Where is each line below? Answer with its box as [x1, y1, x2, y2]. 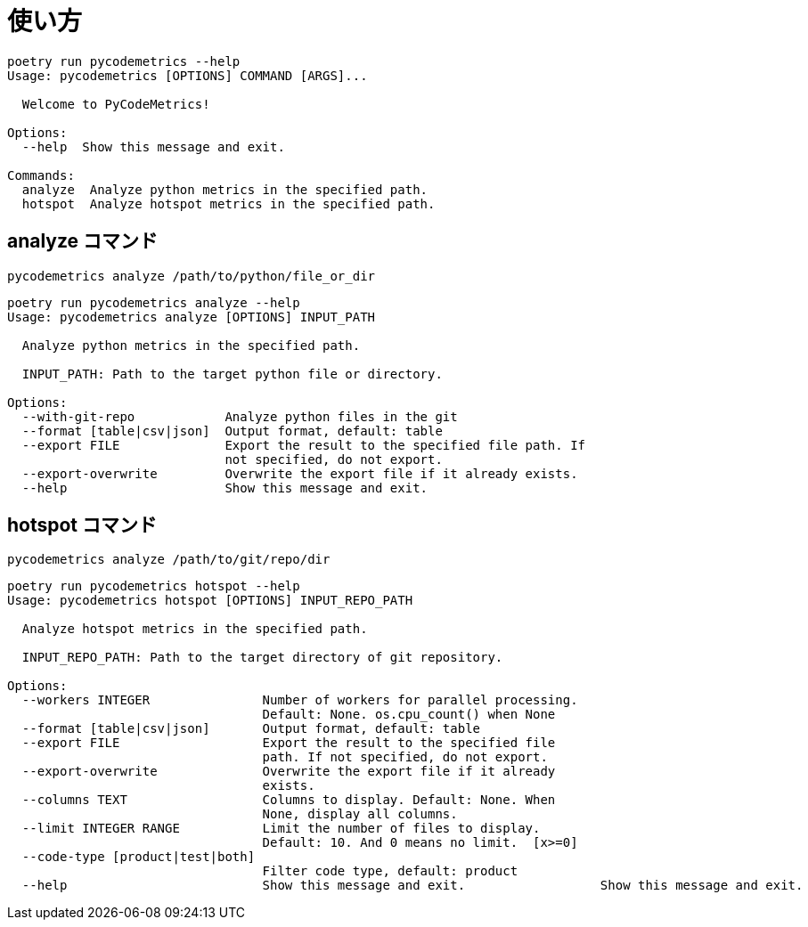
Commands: [7, 167, 75, 183]
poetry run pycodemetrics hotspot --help [7, 579, 300, 594]
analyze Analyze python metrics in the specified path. [21, 182, 428, 197]
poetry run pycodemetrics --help [7, 53, 241, 69]
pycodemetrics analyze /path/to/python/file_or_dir [7, 268, 376, 283]
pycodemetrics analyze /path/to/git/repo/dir [7, 552, 331, 567]
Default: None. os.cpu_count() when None [262, 707, 556, 722]
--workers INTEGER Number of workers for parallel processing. [21, 693, 578, 708]
